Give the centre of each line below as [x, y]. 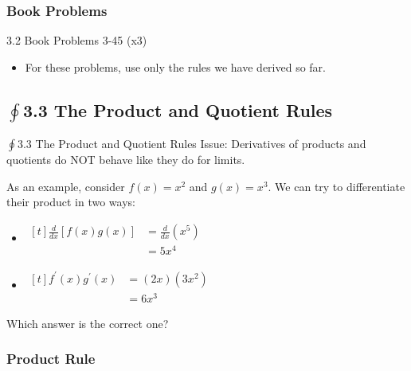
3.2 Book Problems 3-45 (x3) [77, 40]
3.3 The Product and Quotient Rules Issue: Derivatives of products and [192, 144]
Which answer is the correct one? [88, 323]
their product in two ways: [71, 202]
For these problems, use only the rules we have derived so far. [175, 66]
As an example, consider [66, 186]
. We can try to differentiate [337, 186]
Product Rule [51, 359]
